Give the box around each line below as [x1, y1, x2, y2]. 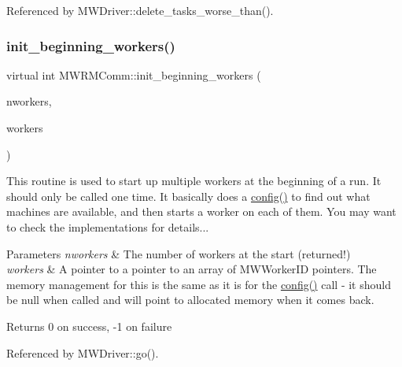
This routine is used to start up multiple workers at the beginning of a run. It [6, 172, 382, 189]
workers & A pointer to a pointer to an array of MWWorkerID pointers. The [6, 261, 377, 277]
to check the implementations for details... [6, 218, 209, 235]
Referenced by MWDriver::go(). [6, 344, 159, 361]
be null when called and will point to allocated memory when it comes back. [6, 291, 374, 308]
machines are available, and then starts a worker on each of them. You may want [6, 203, 396, 220]
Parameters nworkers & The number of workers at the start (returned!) [6, 245, 351, 261]
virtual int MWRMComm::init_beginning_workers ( [6, 66, 261, 83]
